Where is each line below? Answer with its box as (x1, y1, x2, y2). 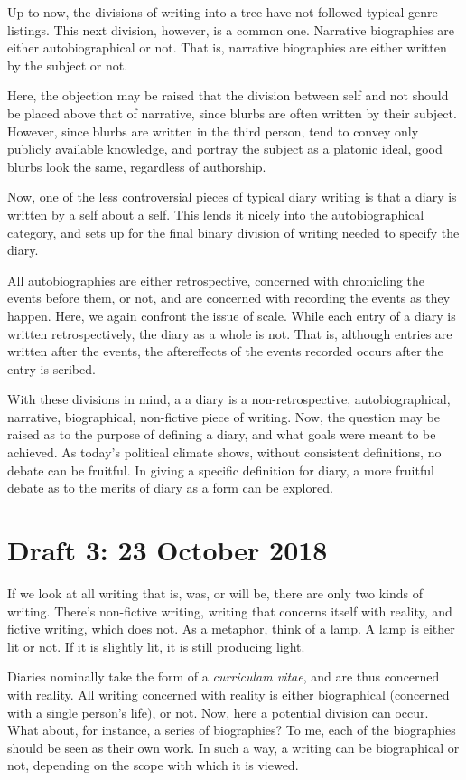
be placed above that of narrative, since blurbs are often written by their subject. (7, 103, 457, 122)
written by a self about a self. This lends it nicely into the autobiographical (7, 204, 424, 223)
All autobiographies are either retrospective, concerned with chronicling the (7, 270, 425, 289)
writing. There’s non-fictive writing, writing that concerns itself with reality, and (7, 601, 452, 620)
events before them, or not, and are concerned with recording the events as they (7, 288, 451, 307)
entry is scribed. (7, 359, 96, 378)
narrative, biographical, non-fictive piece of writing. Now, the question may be (7, 407, 440, 426)
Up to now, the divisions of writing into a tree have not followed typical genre (7, 3, 438, 21)
